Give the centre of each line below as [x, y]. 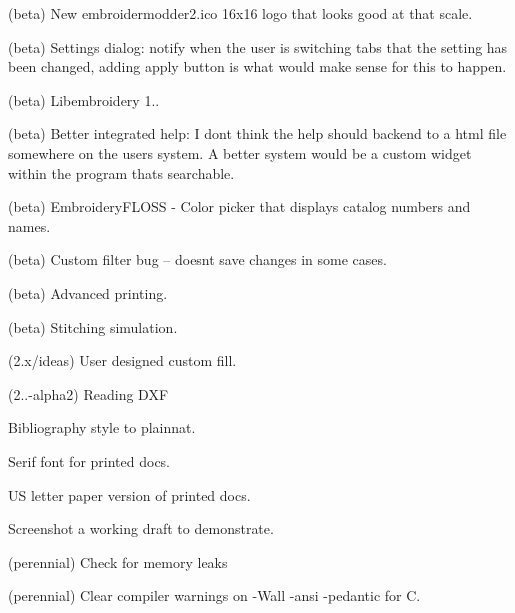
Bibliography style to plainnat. [102, 427]
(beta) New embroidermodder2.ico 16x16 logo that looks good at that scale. [240, 13]
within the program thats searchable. [121, 172]
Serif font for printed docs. [89, 460]
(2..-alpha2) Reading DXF [88, 393]
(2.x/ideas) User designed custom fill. [122, 360]
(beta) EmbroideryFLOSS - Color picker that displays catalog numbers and [239, 206]
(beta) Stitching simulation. [93, 326]
